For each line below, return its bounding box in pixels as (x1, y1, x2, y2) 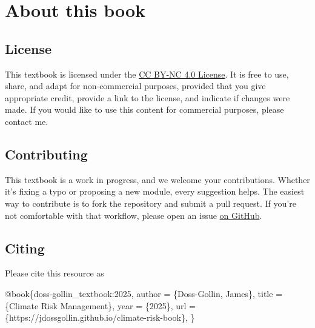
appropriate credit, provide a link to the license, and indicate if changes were (5, 91, 290, 104)
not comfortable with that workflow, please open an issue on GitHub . (5, 209, 262, 221)
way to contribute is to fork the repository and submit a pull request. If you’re (5, 196, 296, 209)
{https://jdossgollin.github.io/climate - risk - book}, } (5, 311, 195, 324)
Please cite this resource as (5, 267, 104, 279)
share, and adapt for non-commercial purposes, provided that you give (5, 79, 266, 92)
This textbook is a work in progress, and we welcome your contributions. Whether (5, 173, 310, 186)
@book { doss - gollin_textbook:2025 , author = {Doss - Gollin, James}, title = (5, 287, 283, 300)
